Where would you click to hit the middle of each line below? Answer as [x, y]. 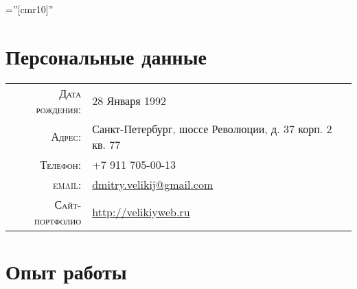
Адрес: [66, 137]
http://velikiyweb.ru [141, 212]
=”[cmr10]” [30, 9]
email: [67, 184]
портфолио [58, 220]
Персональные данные [106, 56]
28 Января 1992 [129, 101]
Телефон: [61, 164]
